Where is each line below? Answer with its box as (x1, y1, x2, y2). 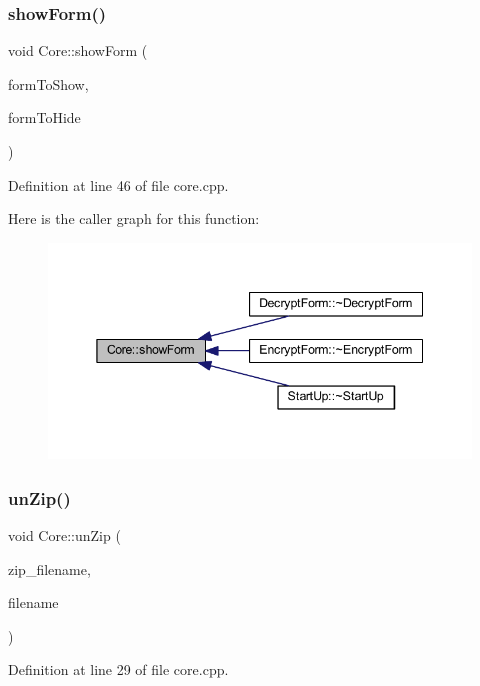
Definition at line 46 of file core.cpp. (8, 174, 229, 195)
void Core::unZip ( (8, 525, 121, 546)
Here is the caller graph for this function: (8, 208, 260, 229)
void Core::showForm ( (8, 40, 148, 61)
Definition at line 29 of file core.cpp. (8, 659, 229, 680)
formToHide (8, 107, 81, 128)
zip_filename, (8, 558, 91, 579)
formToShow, (8, 73, 89, 94)
